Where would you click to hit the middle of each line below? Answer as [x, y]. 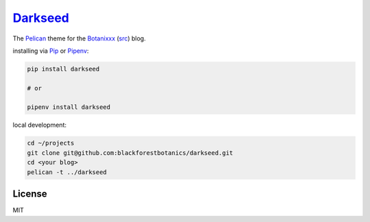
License [30, 194]
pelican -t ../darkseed [67, 172]
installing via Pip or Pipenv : [51, 51]
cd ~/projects [51, 143]
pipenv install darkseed [69, 107]
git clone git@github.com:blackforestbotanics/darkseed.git [130, 153]
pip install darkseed [63, 69]
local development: [39, 125]
